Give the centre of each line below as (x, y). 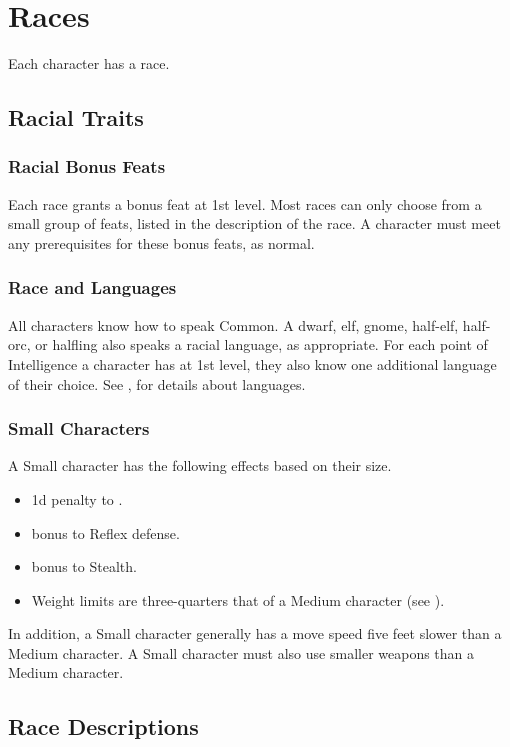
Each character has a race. (89, 63)
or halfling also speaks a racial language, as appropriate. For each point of (261, 344)
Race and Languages (92, 287)
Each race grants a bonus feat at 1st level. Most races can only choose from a (245, 203)
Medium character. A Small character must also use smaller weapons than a (241, 652)
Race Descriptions (103, 726)
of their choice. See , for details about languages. (157, 383)
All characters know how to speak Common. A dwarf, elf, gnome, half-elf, (233, 324)
